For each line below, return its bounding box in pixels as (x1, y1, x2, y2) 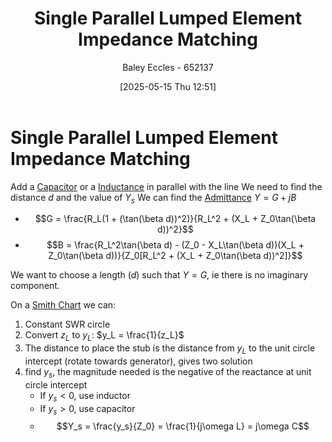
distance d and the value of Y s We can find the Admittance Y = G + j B (10, 191, 297, 206)
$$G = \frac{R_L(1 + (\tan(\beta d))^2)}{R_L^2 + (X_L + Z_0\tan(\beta (34, 213, 317, 225)
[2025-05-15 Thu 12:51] (119, 80, 217, 92)
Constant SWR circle (24, 318, 111, 331)
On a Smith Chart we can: (10, 299, 117, 311)
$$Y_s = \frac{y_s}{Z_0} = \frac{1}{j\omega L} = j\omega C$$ (56, 420, 310, 432)
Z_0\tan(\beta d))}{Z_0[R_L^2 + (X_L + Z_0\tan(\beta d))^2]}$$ (48, 250, 303, 262)
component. (10, 280, 60, 292)
